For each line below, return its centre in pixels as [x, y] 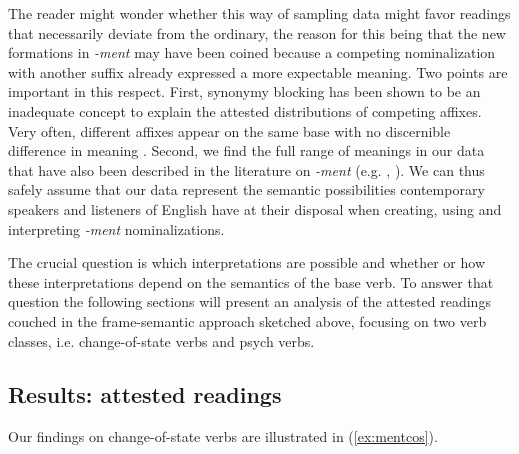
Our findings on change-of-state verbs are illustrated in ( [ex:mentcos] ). [223, 436]
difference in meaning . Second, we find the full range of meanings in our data [246, 150]
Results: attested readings [145, 394]
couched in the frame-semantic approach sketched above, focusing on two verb [247, 320]
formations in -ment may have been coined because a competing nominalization [252, 52]
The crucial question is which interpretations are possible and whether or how [247, 262]
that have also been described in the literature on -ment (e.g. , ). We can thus [246, 169]
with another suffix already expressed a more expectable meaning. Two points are [258, 71]
